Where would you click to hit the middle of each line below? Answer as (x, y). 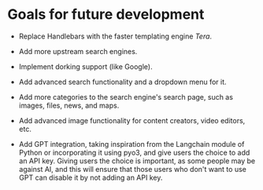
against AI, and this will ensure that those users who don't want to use (133, 169)
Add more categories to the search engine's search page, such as (126, 97)
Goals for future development (106, 15)
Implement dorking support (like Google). (85, 66)
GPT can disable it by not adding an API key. (91, 177)
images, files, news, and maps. (69, 105)
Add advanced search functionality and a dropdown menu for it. (122, 82)
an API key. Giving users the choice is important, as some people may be (137, 161)
